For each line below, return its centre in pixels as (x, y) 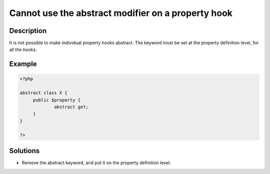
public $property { (57, 100)
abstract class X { (43, 93)
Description (28, 31)
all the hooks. (23, 49)
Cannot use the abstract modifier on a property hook (121, 13)
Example (23, 64)
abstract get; (71, 107)
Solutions (24, 151)
